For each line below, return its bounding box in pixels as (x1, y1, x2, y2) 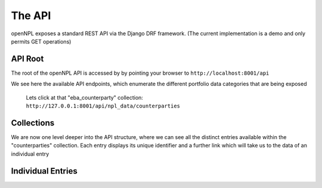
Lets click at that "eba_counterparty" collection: (26, 94, 143, 101)
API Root (11, 54, 44, 64)
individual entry (11, 150, 49, 158)
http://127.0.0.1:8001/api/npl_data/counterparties (26, 103, 181, 110)
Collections (11, 118, 55, 128)
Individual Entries (11, 166, 78, 176)
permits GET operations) (11, 38, 72, 45)
